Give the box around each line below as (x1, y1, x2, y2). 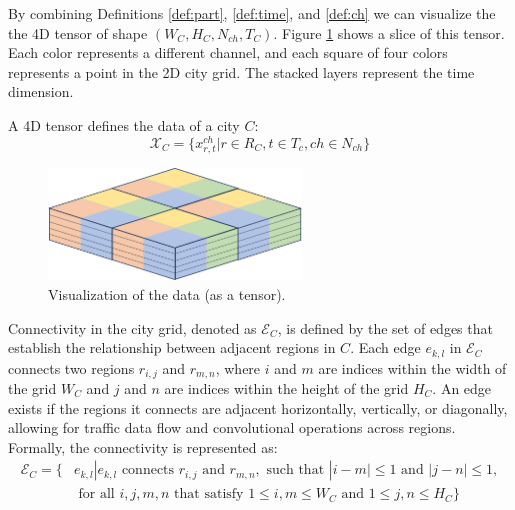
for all (78, 487, 115, 502)
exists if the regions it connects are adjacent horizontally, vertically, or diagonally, (8, 397, 508, 418)
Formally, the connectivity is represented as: (8, 436, 278, 457)
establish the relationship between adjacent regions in (8, 337, 336, 358)
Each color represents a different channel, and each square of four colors (8, 42, 448, 63)
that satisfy (174, 487, 244, 502)
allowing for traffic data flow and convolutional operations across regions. (8, 417, 456, 438)
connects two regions (8, 357, 135, 378)
